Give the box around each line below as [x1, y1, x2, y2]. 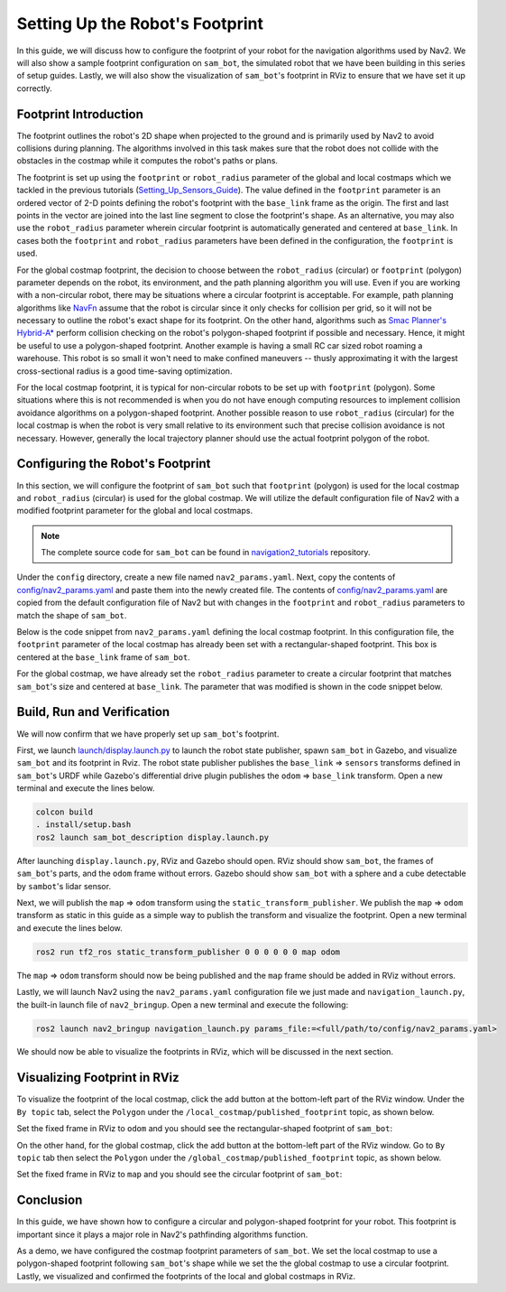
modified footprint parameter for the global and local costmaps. [16, 506, 253, 516]
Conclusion [16, 1193, 83, 1208]
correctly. [16, 82, 53, 94]
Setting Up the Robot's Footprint [16, 14, 263, 33]
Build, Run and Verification [16, 704, 170, 720]
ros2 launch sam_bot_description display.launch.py [35, 832, 270, 842]
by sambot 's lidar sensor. [16, 880, 112, 891]
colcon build [35, 807, 94, 817]
